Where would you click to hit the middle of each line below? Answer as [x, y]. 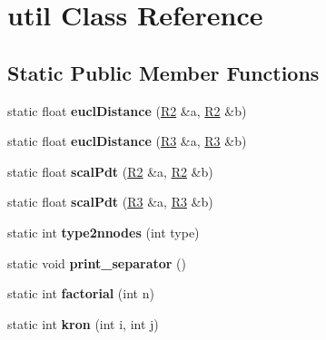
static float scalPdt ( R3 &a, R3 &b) [110, 202]
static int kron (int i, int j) [83, 323]
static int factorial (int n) [81, 293]
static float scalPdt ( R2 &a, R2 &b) [110, 171]
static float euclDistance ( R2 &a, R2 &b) [127, 110]
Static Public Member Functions [163, 72]
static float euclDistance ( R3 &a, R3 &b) [127, 141]
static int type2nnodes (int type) [104, 232]
